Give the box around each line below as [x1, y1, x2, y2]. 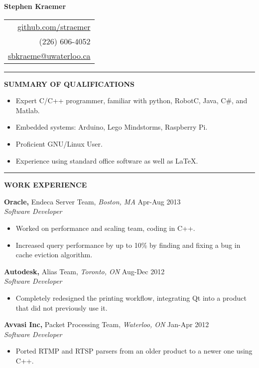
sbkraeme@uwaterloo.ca [8, 49, 91, 61]
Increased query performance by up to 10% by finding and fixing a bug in [15, 239, 241, 250]
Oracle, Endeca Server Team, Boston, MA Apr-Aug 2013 [4, 196, 181, 206]
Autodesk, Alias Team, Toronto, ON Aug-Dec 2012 [4, 266, 165, 276]
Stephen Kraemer [4, 1, 66, 11]
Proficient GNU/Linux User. [15, 138, 103, 149]
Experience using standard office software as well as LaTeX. [15, 155, 198, 166]
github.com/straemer [17, 20, 91, 32]
